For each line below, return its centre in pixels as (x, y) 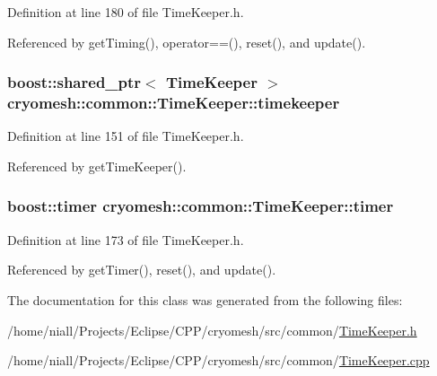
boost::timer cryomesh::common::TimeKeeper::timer (201, 206)
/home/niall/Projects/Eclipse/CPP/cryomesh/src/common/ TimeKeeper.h (212, 330)
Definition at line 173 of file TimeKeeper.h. (126, 239)
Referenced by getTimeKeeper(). (97, 166)
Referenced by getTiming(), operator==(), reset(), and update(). (187, 42)
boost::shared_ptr (74, 82)
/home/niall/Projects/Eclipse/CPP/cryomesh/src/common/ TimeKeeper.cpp (218, 360)
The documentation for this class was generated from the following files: (205, 299)
